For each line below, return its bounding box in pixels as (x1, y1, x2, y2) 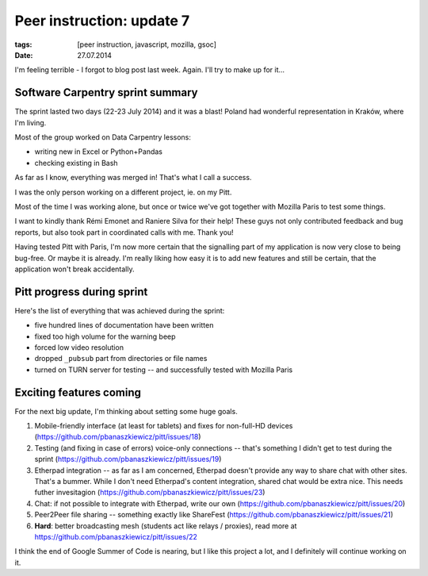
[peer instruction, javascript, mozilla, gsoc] (77, 40, 217, 49)
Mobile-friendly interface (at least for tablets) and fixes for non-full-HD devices (34, 421, 293, 431)
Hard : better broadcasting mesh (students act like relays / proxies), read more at (34, 520, 297, 531)
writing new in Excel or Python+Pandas (34, 147, 162, 156)
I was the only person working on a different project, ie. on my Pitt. (14, 187, 232, 197)
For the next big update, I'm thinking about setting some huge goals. (14, 406, 238, 416)
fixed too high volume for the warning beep (34, 332, 176, 341)
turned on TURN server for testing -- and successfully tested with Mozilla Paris (34, 365, 293, 374)
